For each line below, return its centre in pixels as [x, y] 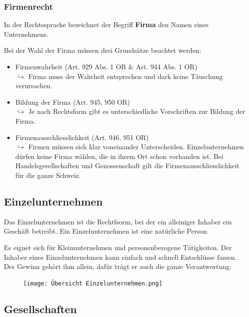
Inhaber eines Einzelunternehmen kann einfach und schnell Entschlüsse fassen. [120, 257]
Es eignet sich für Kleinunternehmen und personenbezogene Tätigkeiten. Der [118, 247]
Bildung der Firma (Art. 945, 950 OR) [73, 102]
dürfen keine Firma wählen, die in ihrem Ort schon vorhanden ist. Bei [119, 156]
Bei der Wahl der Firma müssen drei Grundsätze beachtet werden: [103, 50]
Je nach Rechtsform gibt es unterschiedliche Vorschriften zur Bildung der [137, 111]
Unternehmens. [26, 34]
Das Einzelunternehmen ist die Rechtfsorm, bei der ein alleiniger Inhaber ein [118, 221]
